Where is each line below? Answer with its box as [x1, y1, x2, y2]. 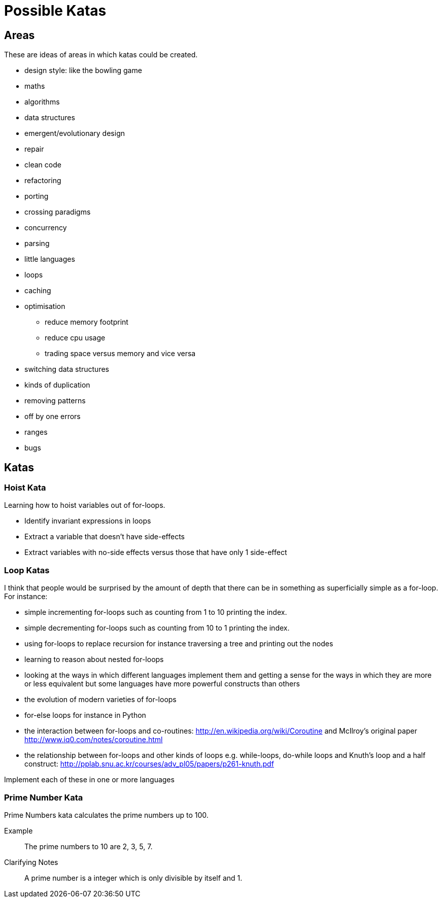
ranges [24, 428, 48, 437]
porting [24, 192, 49, 201]
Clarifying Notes [4, 857, 58, 866]
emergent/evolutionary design [24, 129, 125, 138]
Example [4, 826, 33, 835]
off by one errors [24, 412, 81, 421]
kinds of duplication [24, 380, 90, 390]
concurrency [24, 223, 67, 232]
